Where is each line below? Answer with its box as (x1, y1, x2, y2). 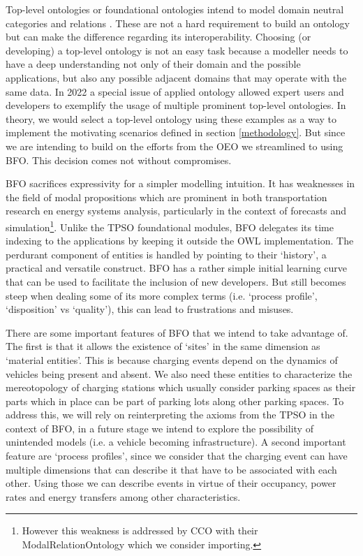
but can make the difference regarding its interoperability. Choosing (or (6, 29, 311, 44)
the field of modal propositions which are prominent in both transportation (6, 189, 327, 204)
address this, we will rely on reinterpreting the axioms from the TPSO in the (6, 407, 334, 422)
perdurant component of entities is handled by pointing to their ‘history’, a (6, 247, 327, 261)
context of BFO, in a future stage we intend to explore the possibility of (6, 420, 313, 435)
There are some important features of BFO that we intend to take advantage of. (6, 325, 348, 339)
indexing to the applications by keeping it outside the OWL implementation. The (6, 233, 354, 248)
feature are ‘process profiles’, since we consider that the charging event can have (6, 448, 348, 463)
